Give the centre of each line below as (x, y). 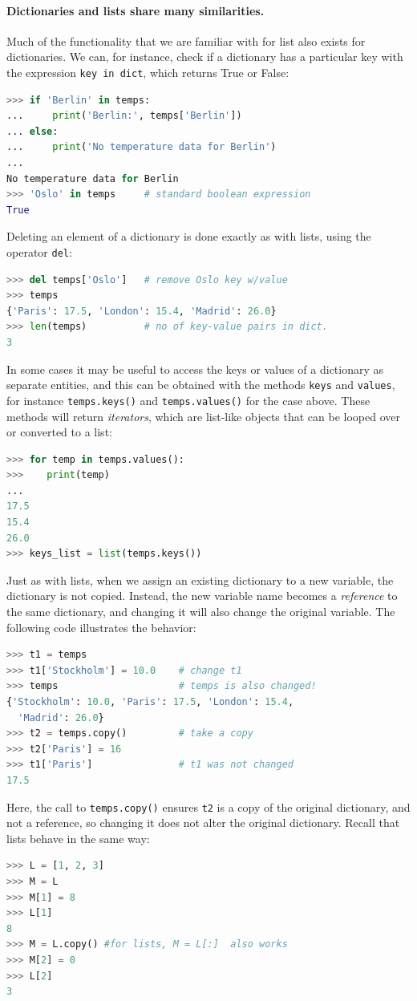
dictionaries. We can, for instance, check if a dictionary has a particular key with (205, 57)
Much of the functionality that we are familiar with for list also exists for (186, 41)
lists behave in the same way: (78, 838)
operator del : (39, 251)
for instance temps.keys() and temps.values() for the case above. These (188, 400)
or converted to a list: (59, 432)
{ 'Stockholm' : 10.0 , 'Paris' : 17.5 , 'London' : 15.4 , (150, 702)
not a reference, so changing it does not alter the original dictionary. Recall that (203, 823)
